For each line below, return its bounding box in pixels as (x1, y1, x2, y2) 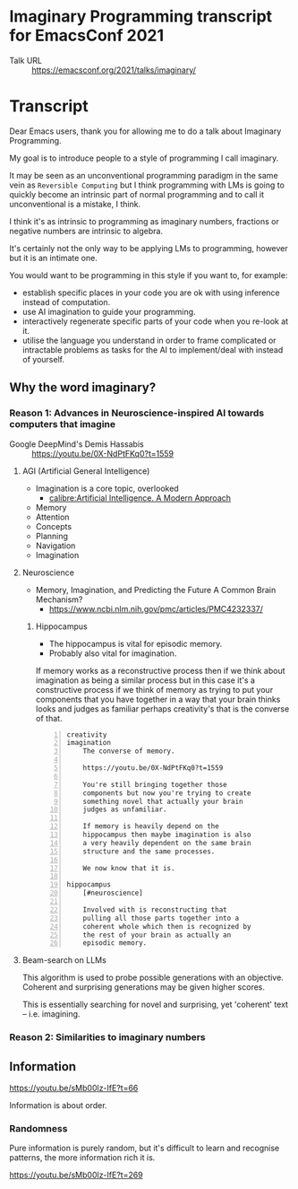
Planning (35, 530, 69, 541)
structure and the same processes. (82, 846, 216, 856)
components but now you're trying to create (82, 788, 251, 798)
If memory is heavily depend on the (82, 822, 219, 831)
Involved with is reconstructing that (82, 905, 227, 914)
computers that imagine (9, 418, 116, 431)
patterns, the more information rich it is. (9, 1152, 156, 1163)
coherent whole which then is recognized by (82, 922, 251, 931)
